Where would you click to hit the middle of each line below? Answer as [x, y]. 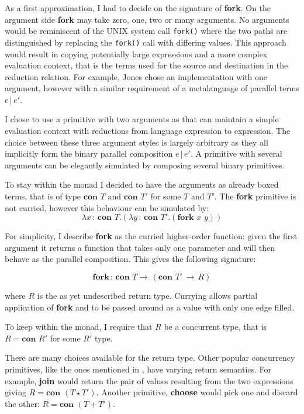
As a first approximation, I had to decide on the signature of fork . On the [138, 8]
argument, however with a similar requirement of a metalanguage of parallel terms [152, 88]
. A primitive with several [236, 153]
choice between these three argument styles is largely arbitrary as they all [137, 142]
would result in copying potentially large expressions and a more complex [136, 54]
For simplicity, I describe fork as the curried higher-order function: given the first [151, 236]
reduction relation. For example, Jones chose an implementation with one [136, 76]
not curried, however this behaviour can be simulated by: [107, 207]
